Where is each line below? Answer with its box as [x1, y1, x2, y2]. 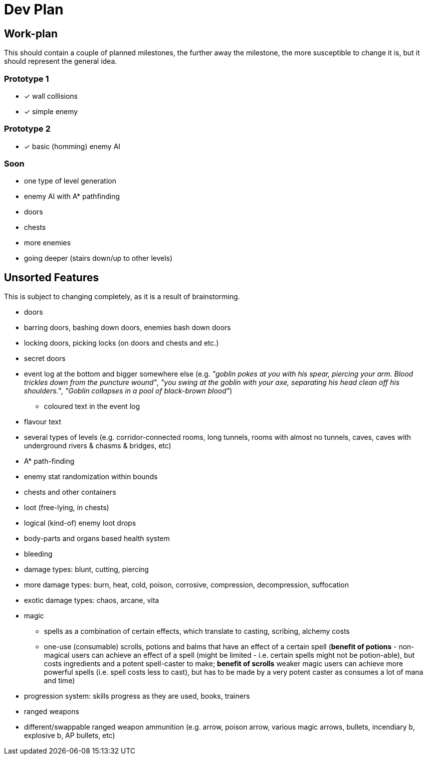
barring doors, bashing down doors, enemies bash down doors [24, 323, 231, 332]
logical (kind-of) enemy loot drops [24, 519, 136, 528]
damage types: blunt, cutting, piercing [24, 565, 149, 574]
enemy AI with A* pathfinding [24, 192, 120, 201]
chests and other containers [24, 488, 116, 497]
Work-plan [4, 27, 58, 40]
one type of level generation [24, 177, 116, 186]
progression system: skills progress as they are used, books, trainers [24, 692, 250, 701]
